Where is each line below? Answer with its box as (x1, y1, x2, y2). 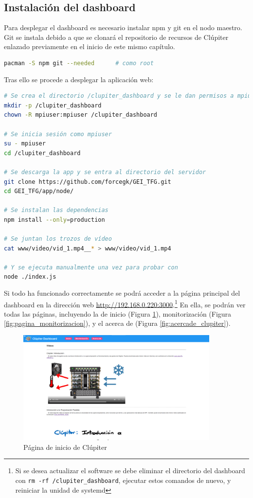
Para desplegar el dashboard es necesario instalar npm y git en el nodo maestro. (4, 22, 242, 33)
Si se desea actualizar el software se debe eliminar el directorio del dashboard (15, 465, 245, 476)
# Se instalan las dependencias (4, 207, 108, 214)
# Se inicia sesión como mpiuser (4, 130, 112, 138)
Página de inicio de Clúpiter (23, 442, 107, 452)
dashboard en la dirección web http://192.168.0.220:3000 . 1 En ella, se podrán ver (4, 298, 246, 309)
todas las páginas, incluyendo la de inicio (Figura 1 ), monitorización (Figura (4, 308, 232, 319)
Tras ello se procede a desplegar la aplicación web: (4, 74, 154, 84)
